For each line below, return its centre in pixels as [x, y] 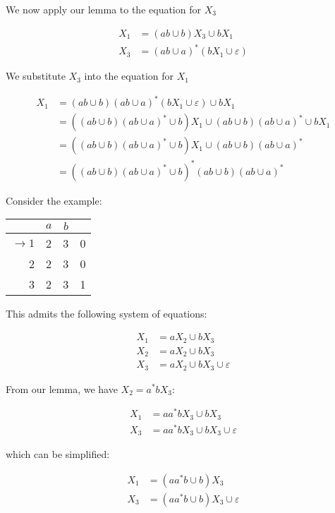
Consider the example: [54, 200]
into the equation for [129, 76]
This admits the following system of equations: [106, 314]
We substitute [36, 76]
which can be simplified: [58, 454]
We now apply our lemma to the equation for [103, 9]
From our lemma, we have [62, 388]
